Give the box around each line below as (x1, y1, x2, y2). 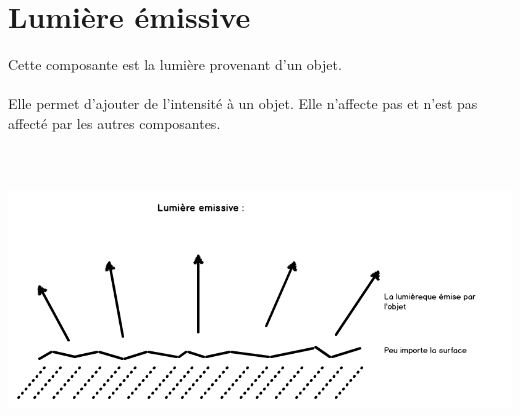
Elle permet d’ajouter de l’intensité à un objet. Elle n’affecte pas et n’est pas (8, 93, 478, 114)
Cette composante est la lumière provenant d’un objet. (8, 54, 342, 75)
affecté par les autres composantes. (8, 112, 221, 133)
